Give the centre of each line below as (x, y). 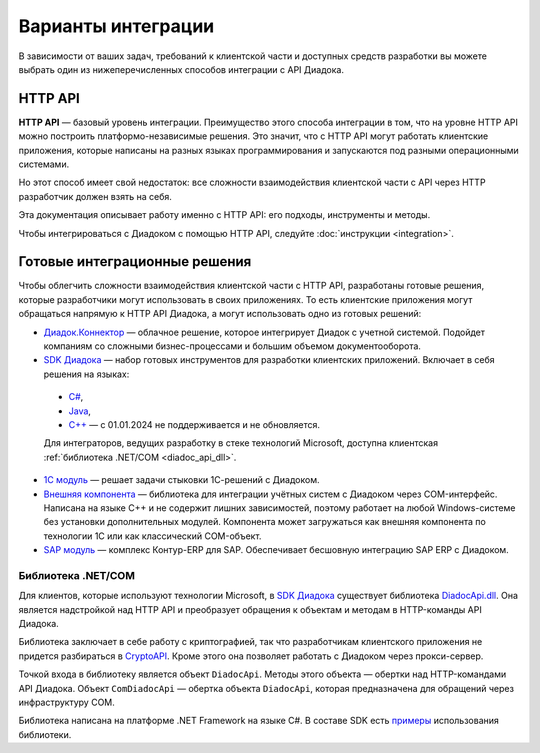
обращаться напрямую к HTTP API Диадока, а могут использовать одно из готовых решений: (220, 314)
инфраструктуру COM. (66, 702)
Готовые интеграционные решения (135, 261)
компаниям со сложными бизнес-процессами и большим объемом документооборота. (232, 346)
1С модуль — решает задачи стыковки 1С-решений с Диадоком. (181, 480)
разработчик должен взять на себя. (95, 196)
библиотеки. (45, 734)
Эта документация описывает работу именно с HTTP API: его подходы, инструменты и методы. (224, 215)
